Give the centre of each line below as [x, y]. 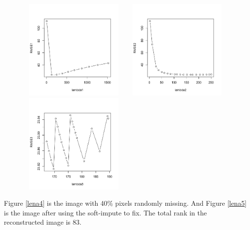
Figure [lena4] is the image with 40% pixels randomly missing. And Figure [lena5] [125, 203]
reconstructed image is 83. [43, 222]
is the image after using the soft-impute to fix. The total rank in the [105, 212]
